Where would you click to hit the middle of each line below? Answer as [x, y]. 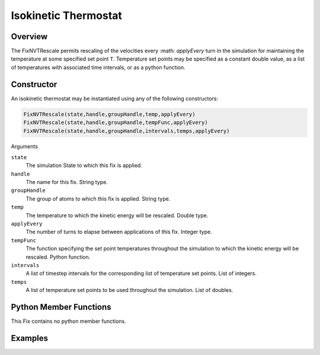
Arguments [25, 146]
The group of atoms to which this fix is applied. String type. [98, 198]
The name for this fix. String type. [67, 182]
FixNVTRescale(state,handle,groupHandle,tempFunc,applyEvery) [116, 123]
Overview [29, 37]
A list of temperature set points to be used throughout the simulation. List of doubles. [129, 290]
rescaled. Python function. [58, 257]
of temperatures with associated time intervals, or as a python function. [98, 67]
